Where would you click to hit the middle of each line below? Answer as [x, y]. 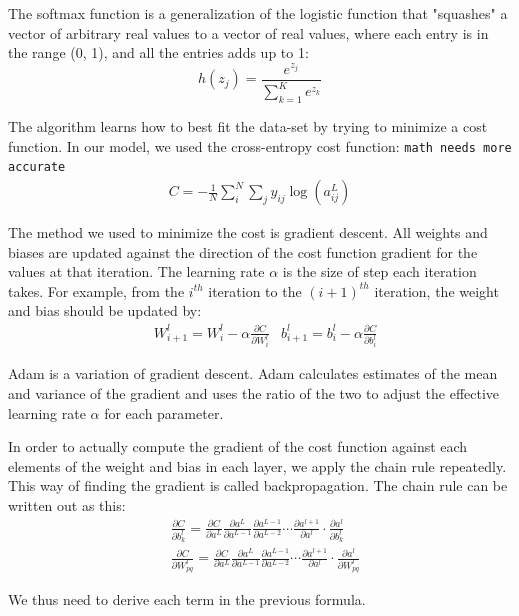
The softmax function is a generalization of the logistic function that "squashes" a [258, 13]
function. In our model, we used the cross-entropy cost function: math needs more [260, 145]
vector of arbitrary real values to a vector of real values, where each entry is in [248, 32]
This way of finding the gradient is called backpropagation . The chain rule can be [258, 485]
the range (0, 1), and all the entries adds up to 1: [158, 52]
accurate [37, 167]
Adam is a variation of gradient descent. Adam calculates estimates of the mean [253, 373]
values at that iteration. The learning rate [136, 271]
